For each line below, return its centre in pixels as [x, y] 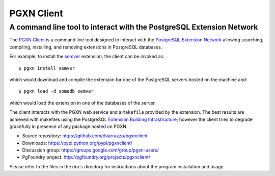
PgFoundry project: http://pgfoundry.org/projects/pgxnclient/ [86, 157]
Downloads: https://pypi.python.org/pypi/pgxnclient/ [77, 143]
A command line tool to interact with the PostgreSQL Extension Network [134, 27]
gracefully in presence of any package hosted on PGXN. [68, 126]
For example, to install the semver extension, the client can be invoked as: [87, 57]
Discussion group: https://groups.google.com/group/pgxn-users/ [90, 150]
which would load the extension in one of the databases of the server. [83, 103]
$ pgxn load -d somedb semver [56, 91]
